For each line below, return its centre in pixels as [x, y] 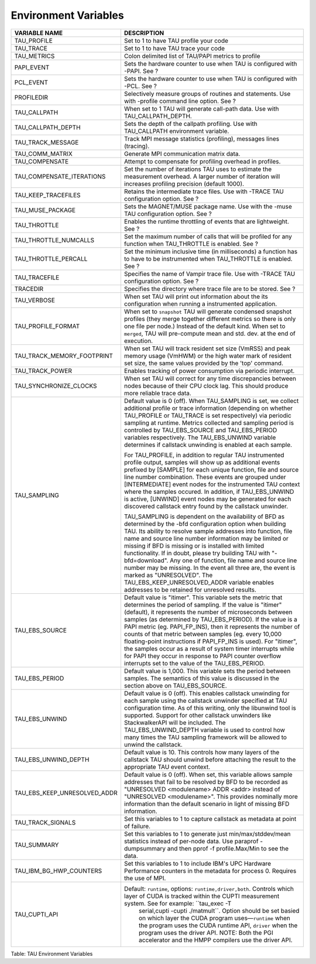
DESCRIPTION [144, 33]
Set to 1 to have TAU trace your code [174, 48]
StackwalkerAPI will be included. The [175, 722]
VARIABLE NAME [39, 33]
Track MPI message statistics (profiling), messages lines [202, 139]
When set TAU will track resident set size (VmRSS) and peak [207, 348]
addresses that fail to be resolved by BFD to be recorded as [206, 782]
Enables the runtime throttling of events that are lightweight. [207, 221]
